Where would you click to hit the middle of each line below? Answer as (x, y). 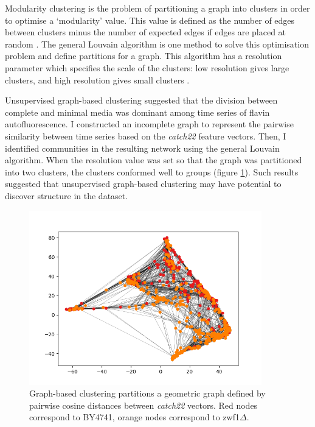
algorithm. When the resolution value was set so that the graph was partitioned (154, 160)
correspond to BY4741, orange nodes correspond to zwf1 (134, 417)
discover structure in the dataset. (67, 195)
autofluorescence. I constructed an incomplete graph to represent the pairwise (149, 124)
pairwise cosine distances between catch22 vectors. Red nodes (144, 405)
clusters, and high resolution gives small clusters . (97, 79)
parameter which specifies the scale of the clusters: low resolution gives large (147, 67)
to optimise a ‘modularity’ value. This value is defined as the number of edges (150, 20)
